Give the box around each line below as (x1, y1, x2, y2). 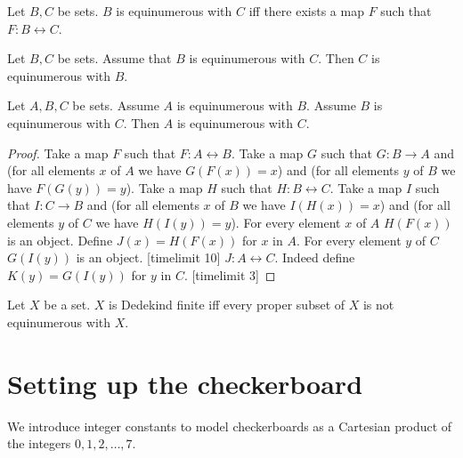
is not (362, 295, 394, 314)
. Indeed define (274, 248, 355, 267)
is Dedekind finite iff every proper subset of (109, 295, 345, 314)
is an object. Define (7, 230, 113, 249)
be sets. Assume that (57, 49, 172, 68)
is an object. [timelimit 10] (76, 248, 221, 267)
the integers (7, 434, 71, 453)
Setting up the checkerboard (7, 365, 363, 401)
